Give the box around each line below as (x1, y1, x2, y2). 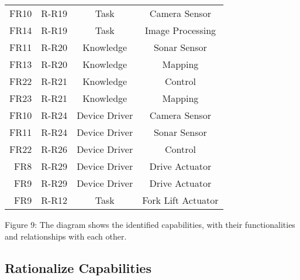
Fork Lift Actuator (142, 193, 219, 207)
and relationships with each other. (5, 230, 127, 242)
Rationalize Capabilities (5, 258, 151, 276)
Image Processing (144, 23, 216, 37)
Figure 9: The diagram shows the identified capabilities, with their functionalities (5, 218, 295, 230)
